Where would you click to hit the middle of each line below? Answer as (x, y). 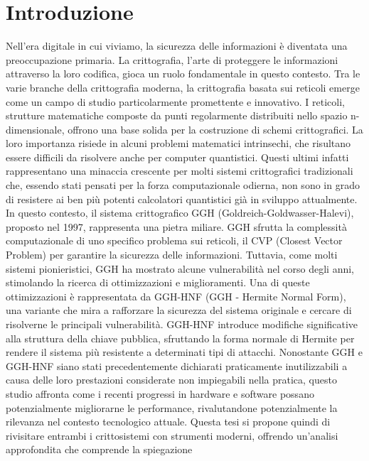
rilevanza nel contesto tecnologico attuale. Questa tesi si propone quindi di (168, 422)
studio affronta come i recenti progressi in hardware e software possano (160, 393)
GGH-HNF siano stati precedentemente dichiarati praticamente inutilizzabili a (177, 365)
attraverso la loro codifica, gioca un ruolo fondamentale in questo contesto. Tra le (183, 74)
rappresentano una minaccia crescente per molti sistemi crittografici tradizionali (180, 171)
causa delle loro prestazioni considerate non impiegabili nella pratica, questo (171, 380)
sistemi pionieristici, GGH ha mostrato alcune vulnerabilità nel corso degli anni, (180, 268)
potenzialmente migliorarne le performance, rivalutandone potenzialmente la (172, 407)
